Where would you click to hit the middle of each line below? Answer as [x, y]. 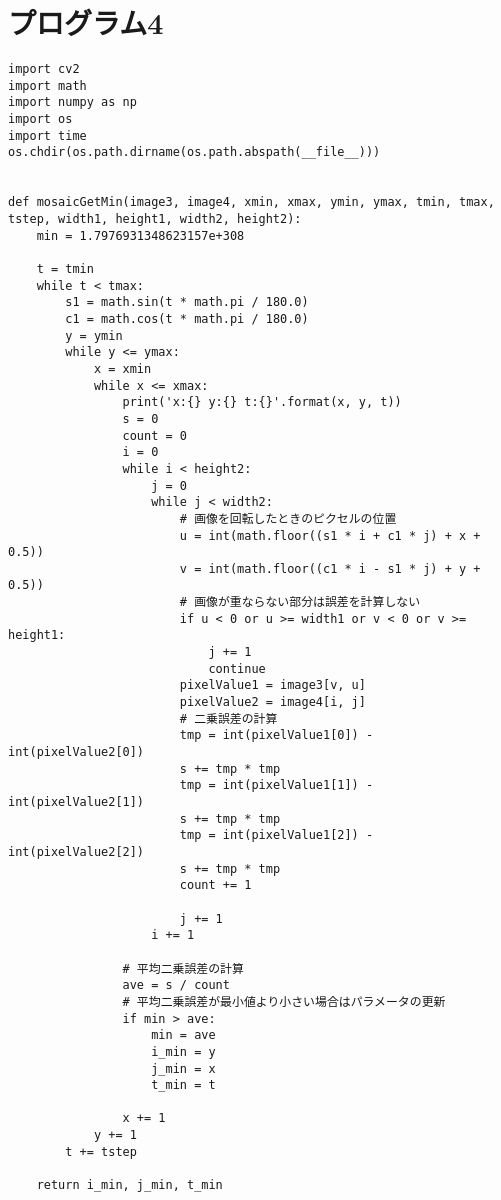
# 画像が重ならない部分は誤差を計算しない [300, 602]
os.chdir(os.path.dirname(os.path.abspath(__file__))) [194, 152]
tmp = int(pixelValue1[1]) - [276, 785]
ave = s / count [176, 985]
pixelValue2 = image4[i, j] [272, 702]
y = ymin [94, 335]
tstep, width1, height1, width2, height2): [155, 219]
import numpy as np [72, 102]
